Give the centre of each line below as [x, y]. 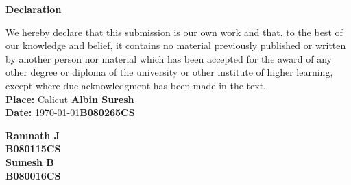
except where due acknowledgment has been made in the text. [136, 85]
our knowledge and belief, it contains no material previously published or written [176, 45]
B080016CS [33, 175]
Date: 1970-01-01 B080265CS [70, 112]
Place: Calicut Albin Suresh [70, 99]
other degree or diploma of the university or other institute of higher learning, [169, 72]
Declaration [34, 9]
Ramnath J [33, 135]
